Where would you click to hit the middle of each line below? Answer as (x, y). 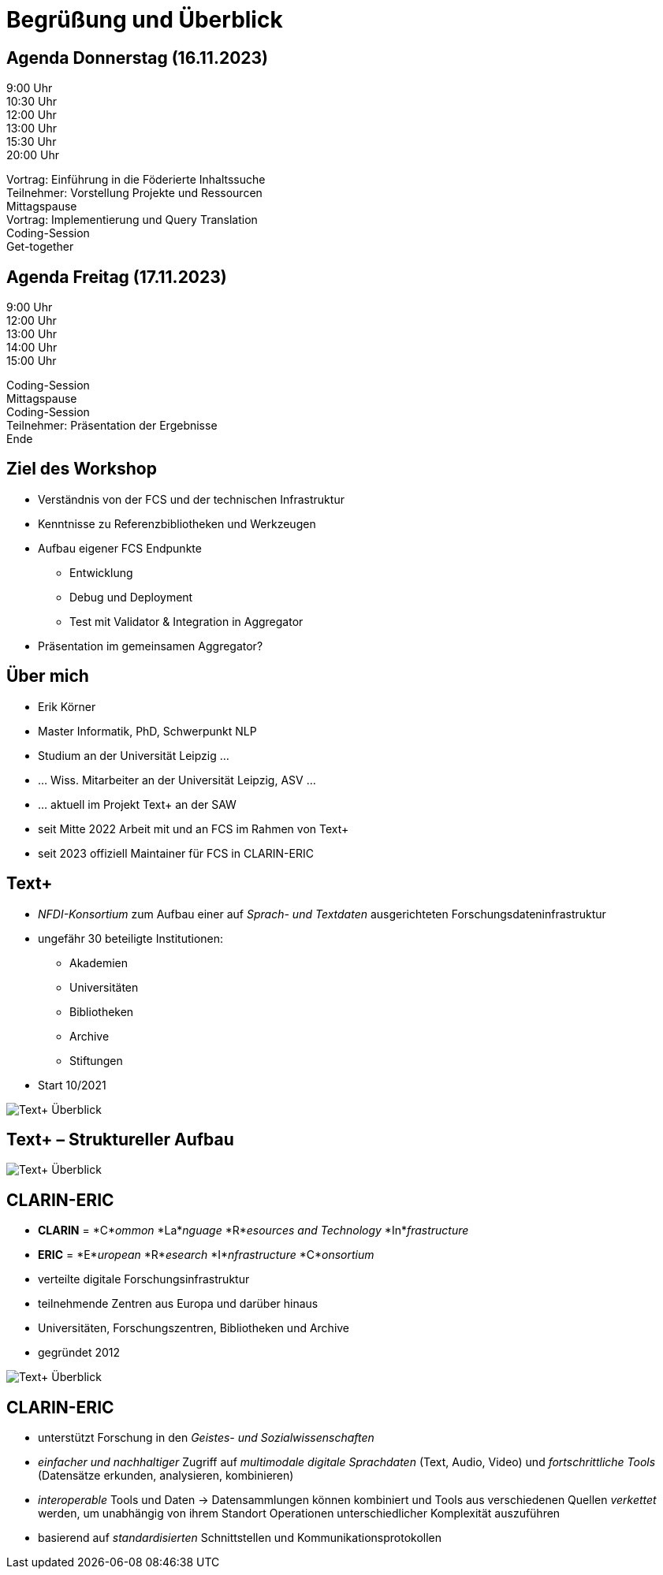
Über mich (48, 676)
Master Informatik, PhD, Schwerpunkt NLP (147, 731)
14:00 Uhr (32, 348)
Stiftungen (96, 1060)
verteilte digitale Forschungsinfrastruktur (144, 1279)
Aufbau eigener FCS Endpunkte (120, 548)
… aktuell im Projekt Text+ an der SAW (137, 804)
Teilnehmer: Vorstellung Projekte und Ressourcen (134, 193)
